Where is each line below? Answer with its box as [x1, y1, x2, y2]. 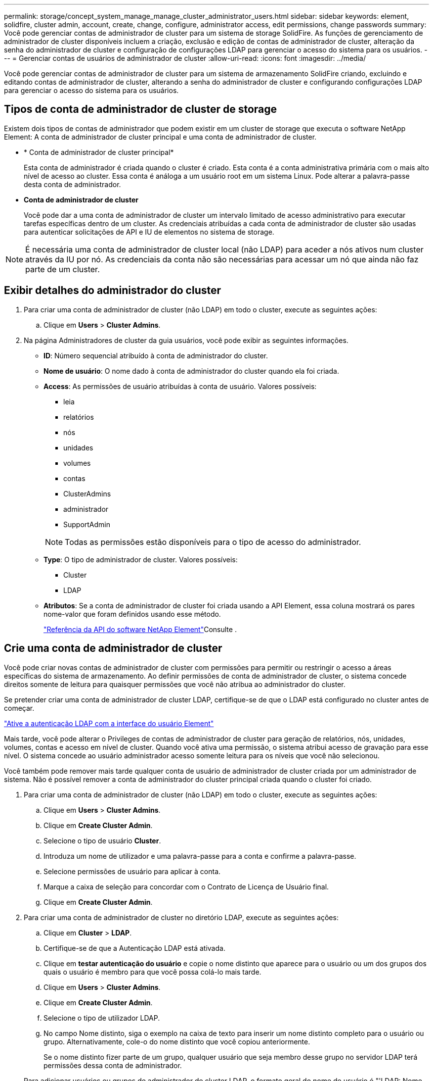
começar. [4, 703, 35, 712]
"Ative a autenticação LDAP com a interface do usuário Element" [4, 719, 214, 728]
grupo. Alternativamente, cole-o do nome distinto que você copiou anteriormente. [43, 1037, 310, 1046]
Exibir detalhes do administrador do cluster [4, 284, 221, 297]
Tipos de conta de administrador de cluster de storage [4, 103, 277, 116]
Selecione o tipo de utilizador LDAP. [43, 1013, 160, 1022]
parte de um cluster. [25, 264, 100, 274]
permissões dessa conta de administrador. [43, 1061, 182, 1070]
